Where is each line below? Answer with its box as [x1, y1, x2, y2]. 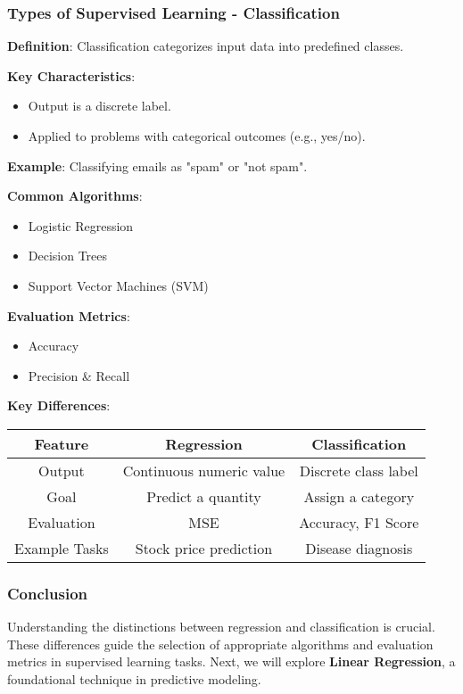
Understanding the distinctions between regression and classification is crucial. [7, 617, 435, 636]
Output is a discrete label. [28, 96, 171, 115]
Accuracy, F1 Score [299, 511, 419, 533]
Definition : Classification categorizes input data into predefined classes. [7, 37, 404, 55]
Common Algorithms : [7, 186, 143, 205]
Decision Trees [28, 246, 108, 265]
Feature [34, 433, 89, 454]
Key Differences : [7, 396, 111, 415]
